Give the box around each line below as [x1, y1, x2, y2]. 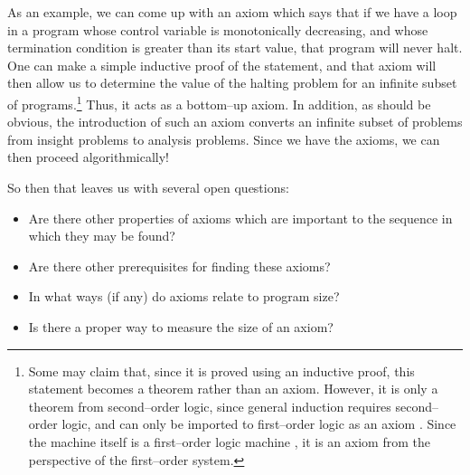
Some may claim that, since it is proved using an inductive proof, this [28, 361, 415, 380]
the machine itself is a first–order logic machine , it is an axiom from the [28, 432, 430, 451]
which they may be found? [28, 226, 175, 245]
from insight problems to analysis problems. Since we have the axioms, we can [7, 129, 440, 148]
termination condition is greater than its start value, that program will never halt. [7, 38, 463, 57]
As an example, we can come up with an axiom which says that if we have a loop [7, 3, 457, 21]
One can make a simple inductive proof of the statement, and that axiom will [7, 55, 437, 74]
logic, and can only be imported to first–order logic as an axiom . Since [61, 414, 456, 433]
